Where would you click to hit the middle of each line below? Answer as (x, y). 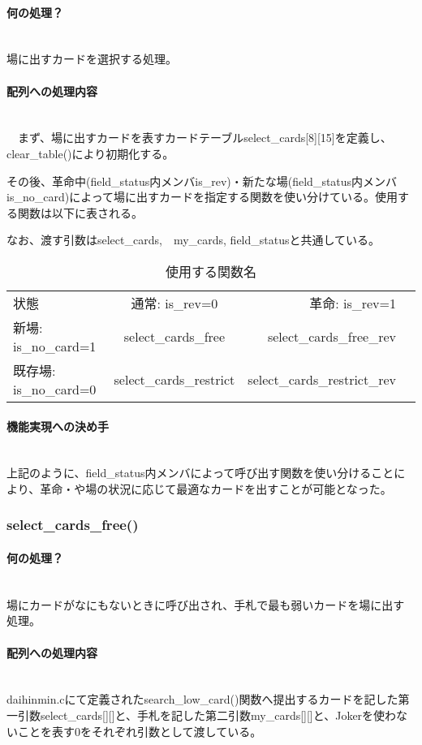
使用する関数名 (211, 271)
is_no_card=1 (55, 346)
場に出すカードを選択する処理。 (92, 59)
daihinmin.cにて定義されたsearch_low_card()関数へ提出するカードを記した (202, 699)
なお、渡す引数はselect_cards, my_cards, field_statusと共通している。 (194, 240)
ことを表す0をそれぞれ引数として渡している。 (140, 731)
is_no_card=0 (55, 389)
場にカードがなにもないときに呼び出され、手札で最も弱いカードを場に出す (206, 604)
